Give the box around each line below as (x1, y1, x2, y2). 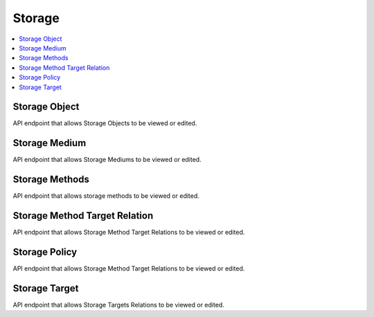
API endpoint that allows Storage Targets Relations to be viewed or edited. (12, 300, 224, 309)
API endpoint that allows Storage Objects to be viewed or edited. (12, 119, 197, 127)
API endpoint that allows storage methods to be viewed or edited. (12, 192, 200, 200)
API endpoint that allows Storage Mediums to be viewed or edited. (12, 156, 202, 164)
